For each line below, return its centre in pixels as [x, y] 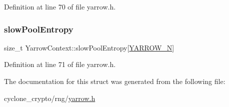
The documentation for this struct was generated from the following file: [115, 81]
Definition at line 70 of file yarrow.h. [60, 6]
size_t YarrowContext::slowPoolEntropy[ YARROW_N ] [89, 47]
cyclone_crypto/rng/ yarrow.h [50, 98]
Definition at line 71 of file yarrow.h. [60, 64]
